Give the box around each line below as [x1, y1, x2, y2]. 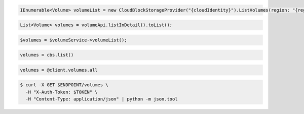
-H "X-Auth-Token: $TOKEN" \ [25, 89, 98, 95]
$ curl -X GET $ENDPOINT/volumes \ [20, 82, 108, 88]
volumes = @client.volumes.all [20, 67, 98, 73]
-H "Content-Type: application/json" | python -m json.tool [25, 96, 178, 102]
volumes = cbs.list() [20, 52, 74, 58]
